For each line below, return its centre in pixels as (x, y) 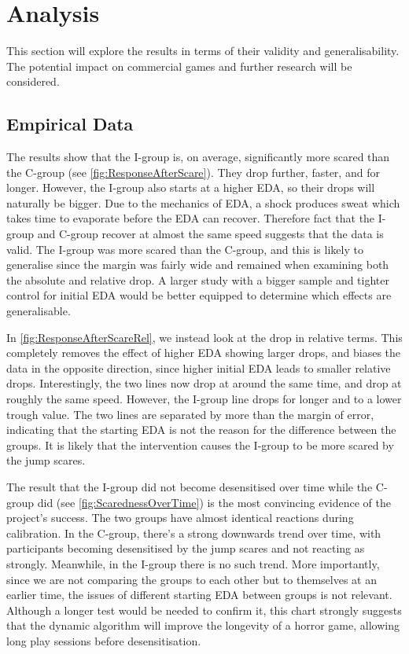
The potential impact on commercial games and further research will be (179, 66)
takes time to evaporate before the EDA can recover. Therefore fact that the (191, 218)
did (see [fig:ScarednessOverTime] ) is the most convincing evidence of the (214, 502)
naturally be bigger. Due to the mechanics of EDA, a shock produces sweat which (203, 202)
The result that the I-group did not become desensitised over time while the (190, 486)
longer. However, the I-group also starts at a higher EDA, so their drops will (191, 187)
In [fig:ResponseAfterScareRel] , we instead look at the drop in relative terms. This (204, 337)
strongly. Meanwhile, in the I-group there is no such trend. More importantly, (193, 563)
